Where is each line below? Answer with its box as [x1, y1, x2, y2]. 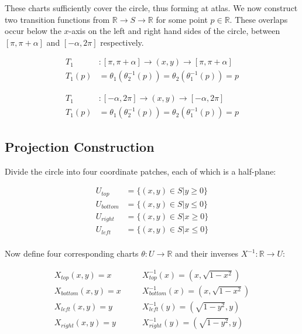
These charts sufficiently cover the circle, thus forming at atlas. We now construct [5, 2, 298, 13]
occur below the [5, 25, 61, 37]
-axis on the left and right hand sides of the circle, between [68, 25, 280, 37]
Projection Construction [5, 137, 155, 155]
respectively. [100, 36, 144, 48]
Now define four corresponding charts [5, 247, 139, 260]
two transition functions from [5, 13, 110, 25]
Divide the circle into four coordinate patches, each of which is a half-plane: [5, 165, 276, 177]
